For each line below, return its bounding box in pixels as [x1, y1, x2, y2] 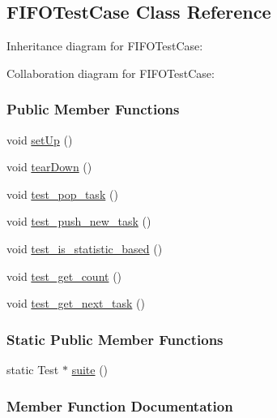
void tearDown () [6, 158, 92, 175]
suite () [71, 360, 109, 377]
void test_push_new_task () [6, 213, 151, 230]
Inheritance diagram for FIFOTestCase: [6, 37, 203, 54]
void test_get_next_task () [6, 295, 145, 312]
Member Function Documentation [6, 395, 233, 416]
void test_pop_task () [6, 185, 118, 202]
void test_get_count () [6, 267, 122, 284]
